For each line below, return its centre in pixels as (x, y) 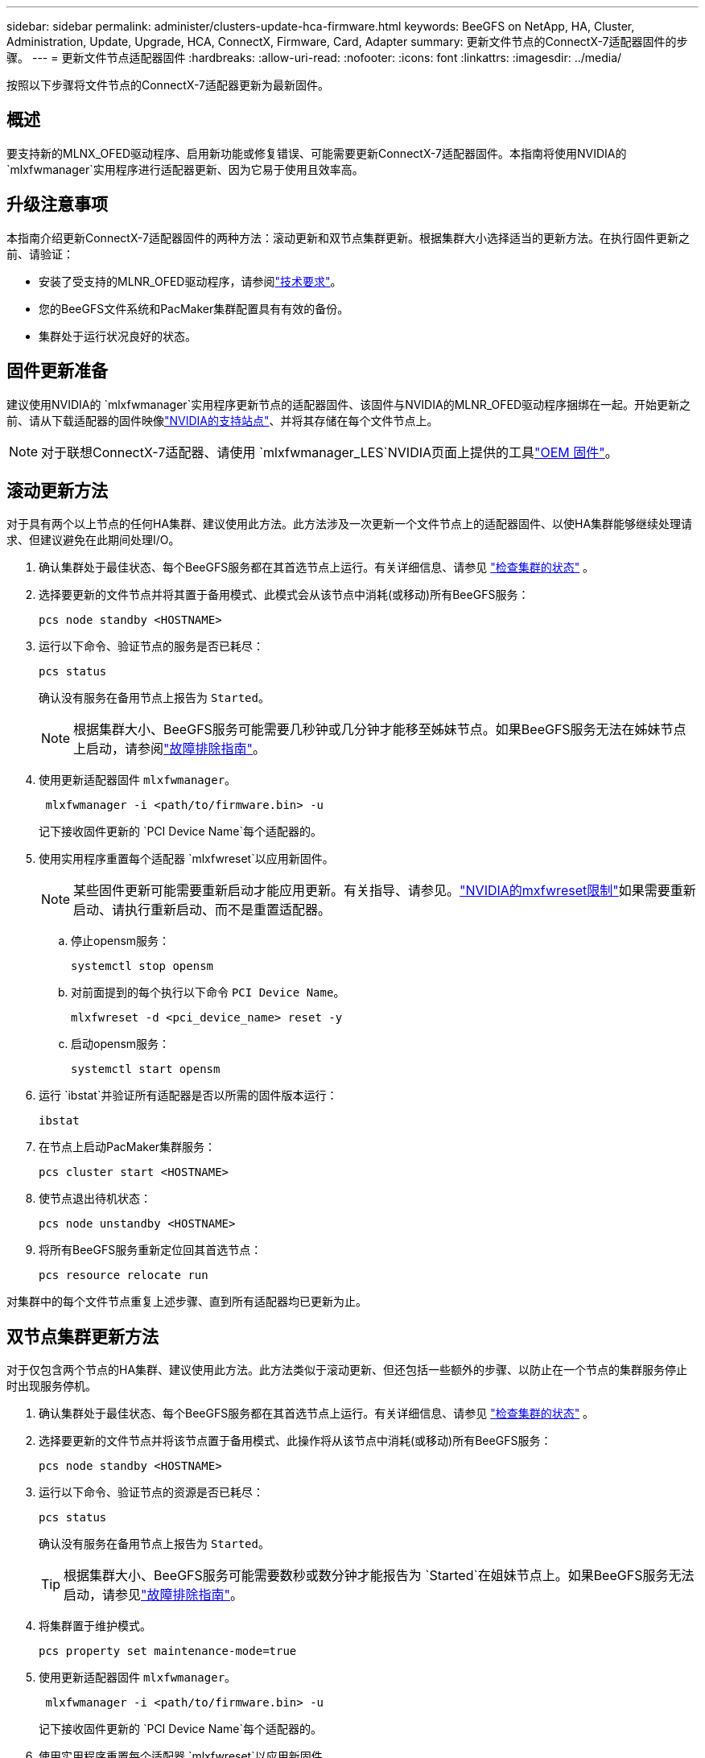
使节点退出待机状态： (95, 1199)
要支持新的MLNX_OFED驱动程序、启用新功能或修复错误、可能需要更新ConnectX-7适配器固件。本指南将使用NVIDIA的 (317, 153)
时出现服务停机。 (52, 1386)
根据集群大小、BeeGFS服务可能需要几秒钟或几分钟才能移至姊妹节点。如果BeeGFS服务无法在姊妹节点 (380, 730)
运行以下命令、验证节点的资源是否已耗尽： (151, 1492)
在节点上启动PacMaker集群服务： (128, 1147)
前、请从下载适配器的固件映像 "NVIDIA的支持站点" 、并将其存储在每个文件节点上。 (223, 420)
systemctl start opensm (146, 1069)
